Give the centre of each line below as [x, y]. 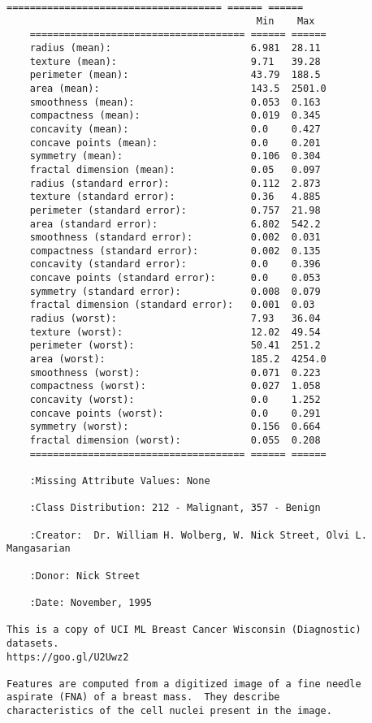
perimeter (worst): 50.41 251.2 [175, 346]
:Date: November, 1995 [91, 602]
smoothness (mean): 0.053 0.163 [175, 102]
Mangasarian [39, 549]
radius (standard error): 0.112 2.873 [175, 183]
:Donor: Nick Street [85, 576]
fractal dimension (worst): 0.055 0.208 [175, 440]
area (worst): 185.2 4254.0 [178, 359]
